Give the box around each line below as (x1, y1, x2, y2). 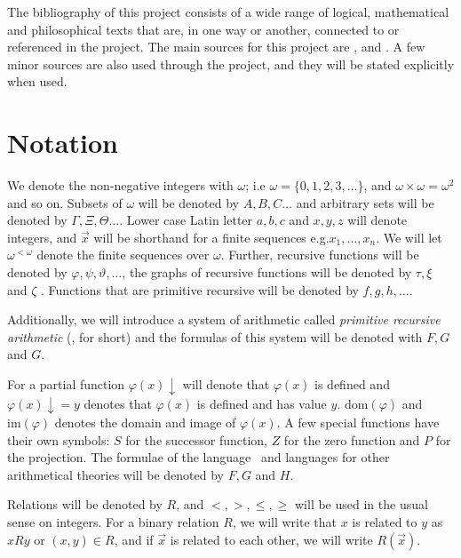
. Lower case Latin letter (119, 211, 253, 229)
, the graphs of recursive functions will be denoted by (122, 263, 412, 282)
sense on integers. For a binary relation (7, 513, 219, 530)
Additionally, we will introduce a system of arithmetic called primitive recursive (7, 310, 441, 329)
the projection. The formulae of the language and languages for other (7, 448, 390, 466)
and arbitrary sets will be (296, 193, 434, 211)
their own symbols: (7, 430, 110, 449)
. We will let (376, 227, 442, 246)
